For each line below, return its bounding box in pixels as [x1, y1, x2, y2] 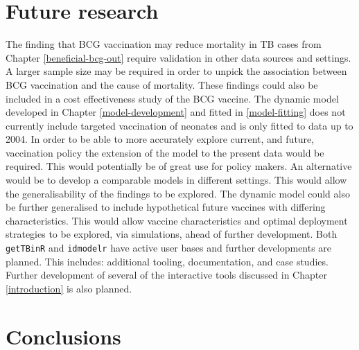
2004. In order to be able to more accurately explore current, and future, [6, 132, 315, 146]
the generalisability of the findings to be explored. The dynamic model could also [6, 186, 350, 200]
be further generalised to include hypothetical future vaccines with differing [6, 200, 326, 214]
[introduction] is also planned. [6, 281, 132, 295]
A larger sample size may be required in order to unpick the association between [6, 64, 347, 78]
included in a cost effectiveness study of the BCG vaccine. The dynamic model [6, 91, 339, 105]
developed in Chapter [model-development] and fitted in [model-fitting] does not [6, 105, 346, 119]
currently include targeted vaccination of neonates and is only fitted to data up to [6, 118, 353, 132]
